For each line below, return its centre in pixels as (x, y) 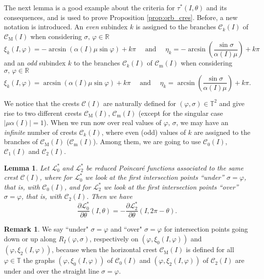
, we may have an (202, 122)
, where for (56, 177)
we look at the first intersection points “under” (154, 177)
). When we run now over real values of (103, 122)
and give (232, 103)
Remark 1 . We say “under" (46, 229)
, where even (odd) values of (144, 132)
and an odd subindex (35, 63)
